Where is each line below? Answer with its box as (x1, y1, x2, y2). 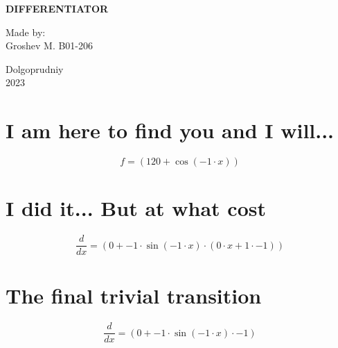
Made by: (6, 24, 46, 39)
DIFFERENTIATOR (6, 1, 109, 15)
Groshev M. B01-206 (6, 38, 94, 53)
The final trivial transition (6, 281, 262, 310)
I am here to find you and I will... (6, 116, 335, 144)
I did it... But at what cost (6, 194, 266, 222)
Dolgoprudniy (6, 61, 64, 76)
